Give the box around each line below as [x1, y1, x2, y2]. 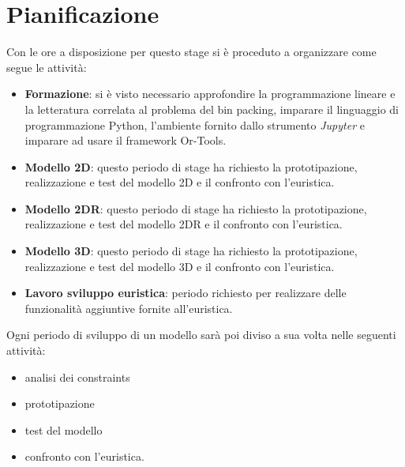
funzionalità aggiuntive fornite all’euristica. [24, 299, 233, 316]
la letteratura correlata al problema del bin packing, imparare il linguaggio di [24, 100, 399, 117]
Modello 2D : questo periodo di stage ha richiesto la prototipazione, [24, 158, 358, 175]
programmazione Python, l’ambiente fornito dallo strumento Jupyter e [24, 116, 365, 133]
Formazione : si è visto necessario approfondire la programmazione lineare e [24, 85, 396, 102]
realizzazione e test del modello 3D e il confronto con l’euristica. [24, 258, 335, 274]
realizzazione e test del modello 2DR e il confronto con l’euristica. [24, 216, 343, 232]
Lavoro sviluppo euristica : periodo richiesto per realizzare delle [24, 284, 347, 301]
